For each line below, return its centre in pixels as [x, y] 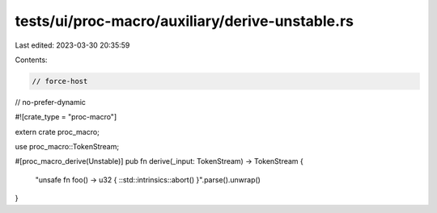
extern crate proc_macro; [57, 132]
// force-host [60, 81]
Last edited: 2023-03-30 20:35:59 [72, 45]
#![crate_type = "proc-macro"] [66, 117]
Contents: [31, 60]
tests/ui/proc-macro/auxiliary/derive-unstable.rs [184, 21]
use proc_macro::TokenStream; [67, 147]
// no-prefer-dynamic [51, 102]
